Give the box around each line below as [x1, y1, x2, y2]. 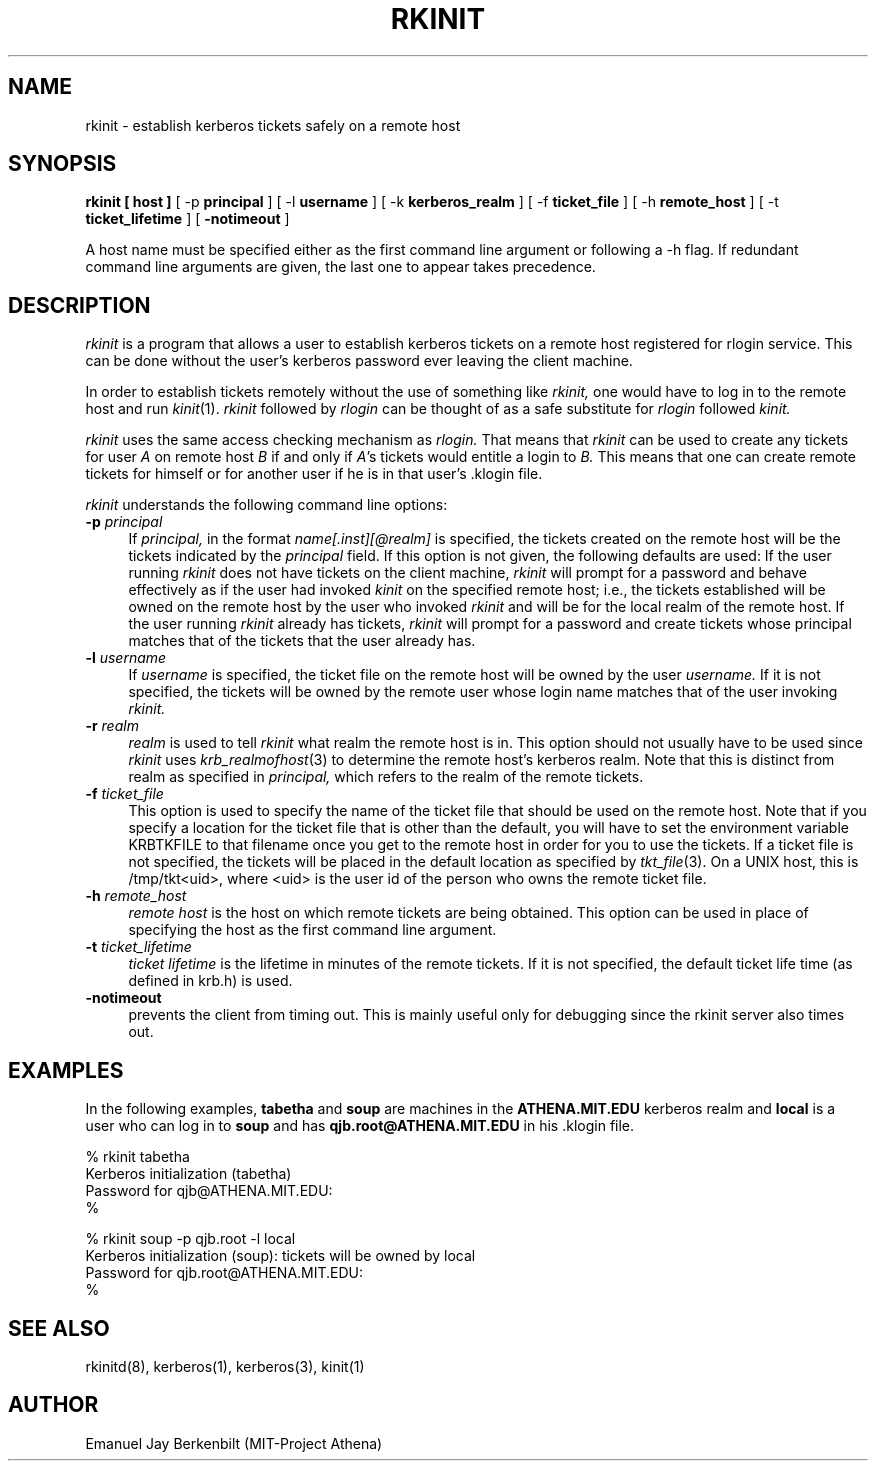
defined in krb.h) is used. [128, 972, 293, 990]
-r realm [85, 717, 139, 735]
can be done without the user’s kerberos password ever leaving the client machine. [85, 352, 633, 370]
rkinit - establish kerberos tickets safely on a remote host [85, 116, 461, 134]
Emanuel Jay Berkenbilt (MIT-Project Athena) [85, 1434, 383, 1452]
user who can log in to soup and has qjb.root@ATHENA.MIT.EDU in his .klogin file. [85, 1117, 635, 1135]
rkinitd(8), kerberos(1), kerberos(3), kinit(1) [85, 1357, 365, 1375]
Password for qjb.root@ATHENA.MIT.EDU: [85, 1264, 364, 1282]
